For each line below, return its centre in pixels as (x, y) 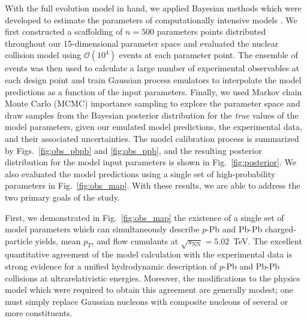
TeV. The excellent (268, 240)
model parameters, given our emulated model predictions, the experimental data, (153, 127)
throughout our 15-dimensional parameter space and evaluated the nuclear (142, 43)
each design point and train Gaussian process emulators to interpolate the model (153, 79)
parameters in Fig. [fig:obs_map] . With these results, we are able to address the (153, 185)
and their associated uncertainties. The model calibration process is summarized (152, 138)
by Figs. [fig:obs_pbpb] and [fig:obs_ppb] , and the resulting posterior (133, 150)
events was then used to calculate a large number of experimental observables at (152, 68)
